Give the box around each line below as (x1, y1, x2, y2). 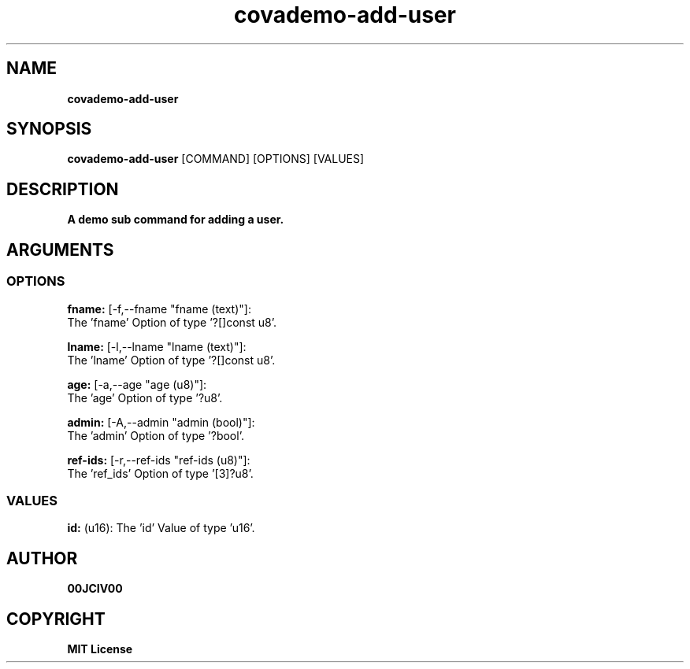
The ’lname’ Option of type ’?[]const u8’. (67, 353, 276, 367)
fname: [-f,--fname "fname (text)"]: (67, 301, 251, 316)
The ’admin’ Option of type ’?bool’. (67, 428, 244, 442)
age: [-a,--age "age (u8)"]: (67, 377, 207, 391)
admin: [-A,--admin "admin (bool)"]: (67, 415, 255, 429)
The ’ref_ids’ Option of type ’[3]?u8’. (67, 466, 254, 480)
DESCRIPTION (6, 179, 119, 199)
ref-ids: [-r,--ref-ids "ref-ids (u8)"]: (67, 453, 250, 467)
